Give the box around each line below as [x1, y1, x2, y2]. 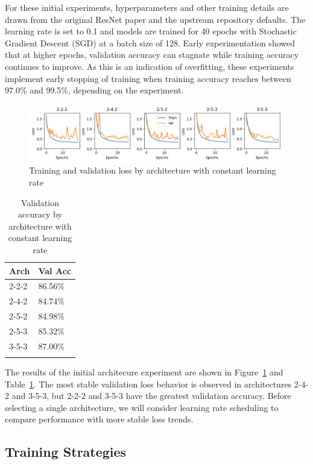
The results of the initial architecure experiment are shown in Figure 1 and [5, 366, 283, 378]
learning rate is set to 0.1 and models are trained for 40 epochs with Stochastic [5, 25, 297, 37]
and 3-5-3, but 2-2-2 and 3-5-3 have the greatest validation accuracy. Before [11, 389, 291, 402]
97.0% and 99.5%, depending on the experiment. [5, 84, 184, 96]
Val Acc [38, 264, 71, 277]
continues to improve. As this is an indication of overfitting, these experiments [5, 60, 294, 72]
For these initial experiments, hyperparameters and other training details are [5, 1, 289, 13]
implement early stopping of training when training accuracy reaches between [5, 72, 291, 84]
